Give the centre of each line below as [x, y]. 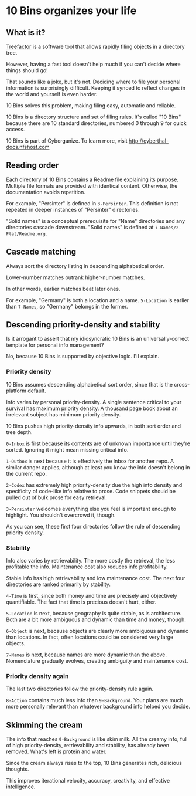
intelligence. [21, 787]
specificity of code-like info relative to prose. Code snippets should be [91, 491]
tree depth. [20, 432]
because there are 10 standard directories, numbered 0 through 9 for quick [96, 123]
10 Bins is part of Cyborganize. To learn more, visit [67, 141]
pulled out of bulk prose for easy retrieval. [56, 497]
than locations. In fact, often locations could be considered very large [90, 637]
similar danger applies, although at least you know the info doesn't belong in [98, 467]
